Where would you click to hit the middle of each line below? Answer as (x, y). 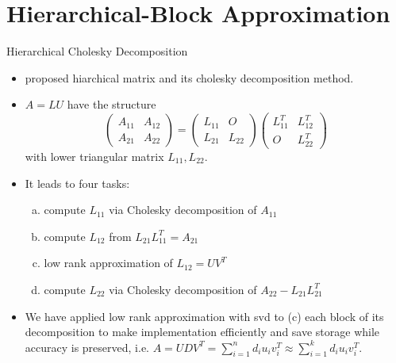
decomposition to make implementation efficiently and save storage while (202, 332)
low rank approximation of (108, 263)
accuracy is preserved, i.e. (87, 347)
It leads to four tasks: (77, 183)
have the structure (111, 104)
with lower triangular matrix (94, 156)
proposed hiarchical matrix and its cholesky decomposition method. (189, 77)
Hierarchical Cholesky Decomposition (97, 51)
